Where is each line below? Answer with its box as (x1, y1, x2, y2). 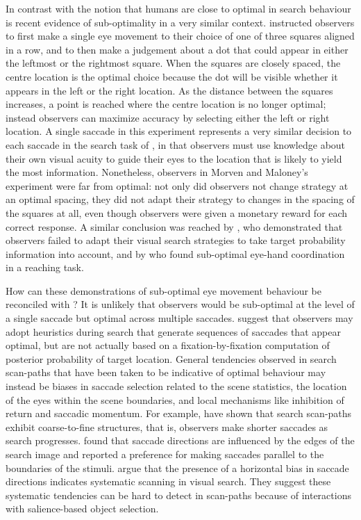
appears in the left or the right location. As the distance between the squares (6, 83, 333, 97)
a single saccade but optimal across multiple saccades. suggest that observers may (6, 311, 353, 325)
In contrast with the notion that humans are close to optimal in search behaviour (6, 1, 351, 15)
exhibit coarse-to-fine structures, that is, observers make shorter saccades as (6, 419, 328, 434)
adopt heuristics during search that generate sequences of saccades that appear (6, 324, 341, 339)
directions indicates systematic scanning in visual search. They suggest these (6, 474, 331, 489)
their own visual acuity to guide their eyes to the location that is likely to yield (6, 151, 342, 165)
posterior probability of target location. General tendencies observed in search (6, 351, 337, 366)
